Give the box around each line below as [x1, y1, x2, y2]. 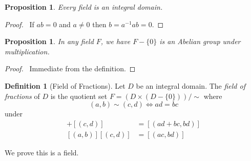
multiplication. [5, 46, 50, 56]
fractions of [5, 90, 40, 101]
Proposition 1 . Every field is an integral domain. [5, 2, 163, 12]
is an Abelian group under [159, 36, 241, 47]
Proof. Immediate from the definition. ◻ [5, 63, 136, 74]
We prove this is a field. [5, 147, 79, 157]
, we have [100, 36, 131, 47]
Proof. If [5, 18, 34, 29]
